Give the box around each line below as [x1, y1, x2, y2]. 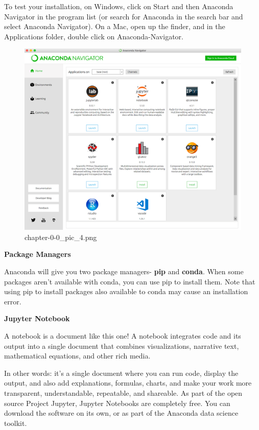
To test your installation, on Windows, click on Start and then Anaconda [4, 1, 233, 11]
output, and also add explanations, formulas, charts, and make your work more [4, 377, 252, 388]
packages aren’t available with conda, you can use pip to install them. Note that [4, 276, 255, 286]
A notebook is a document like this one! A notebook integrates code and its [4, 330, 241, 341]
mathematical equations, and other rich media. [4, 350, 151, 361]
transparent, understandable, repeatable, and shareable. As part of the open [4, 387, 243, 398]
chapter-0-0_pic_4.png [25, 231, 97, 242]
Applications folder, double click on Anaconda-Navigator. [4, 31, 183, 41]
